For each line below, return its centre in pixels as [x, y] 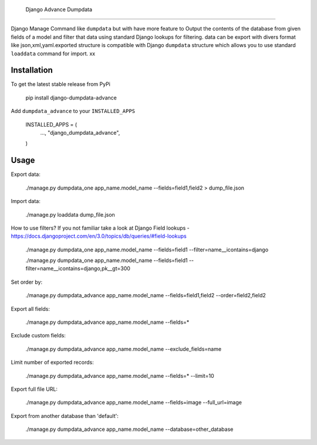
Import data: [26, 201]
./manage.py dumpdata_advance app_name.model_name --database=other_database [129, 429]
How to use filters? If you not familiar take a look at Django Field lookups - [100, 228]
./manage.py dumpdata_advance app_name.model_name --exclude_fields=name [124, 349]
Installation [32, 70]
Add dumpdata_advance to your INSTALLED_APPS [73, 111]
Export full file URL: [34, 389]
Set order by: [27, 282]
